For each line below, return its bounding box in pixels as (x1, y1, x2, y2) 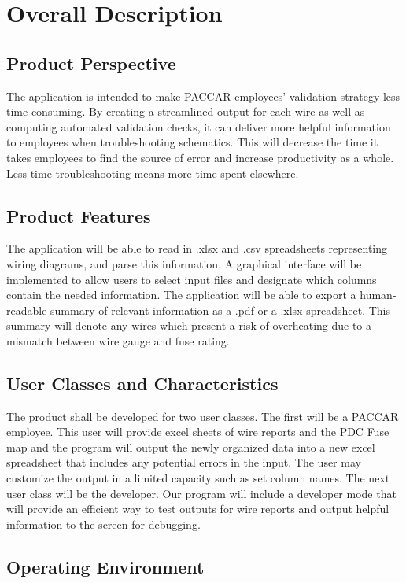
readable (6, 301, 47, 318)
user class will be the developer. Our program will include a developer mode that (6, 485, 397, 501)
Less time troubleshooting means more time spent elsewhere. (6, 164, 299, 181)
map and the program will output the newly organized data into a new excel (6, 438, 375, 455)
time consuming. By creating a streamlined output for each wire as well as (6, 103, 365, 120)
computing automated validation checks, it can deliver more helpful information (6, 118, 391, 135)
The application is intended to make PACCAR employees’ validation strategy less (6, 87, 400, 104)
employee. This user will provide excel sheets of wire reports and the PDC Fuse (6, 423, 389, 440)
